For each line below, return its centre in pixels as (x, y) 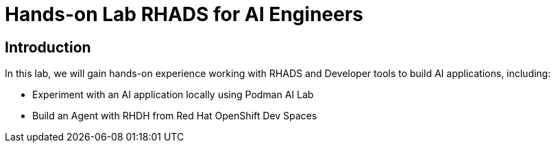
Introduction (48, 47)
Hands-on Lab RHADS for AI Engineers (184, 14)
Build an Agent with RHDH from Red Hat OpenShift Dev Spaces (175, 116)
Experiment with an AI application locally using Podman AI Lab (173, 95)
